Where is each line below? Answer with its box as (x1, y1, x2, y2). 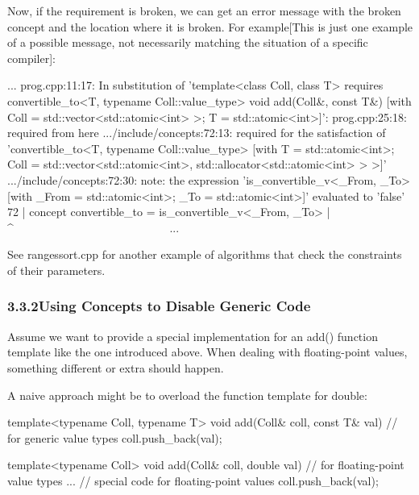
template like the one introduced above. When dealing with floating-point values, (7, 343, 408, 360)
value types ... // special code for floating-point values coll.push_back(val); (7, 472, 379, 489)
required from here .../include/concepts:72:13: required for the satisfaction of (7, 124, 386, 141)
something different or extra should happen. (7, 359, 224, 376)
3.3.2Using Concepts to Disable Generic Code (7, 296, 311, 316)
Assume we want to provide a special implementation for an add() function (7, 327, 378, 344)
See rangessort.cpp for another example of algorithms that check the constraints (7, 246, 402, 263)
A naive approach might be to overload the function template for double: (7, 386, 367, 403)
